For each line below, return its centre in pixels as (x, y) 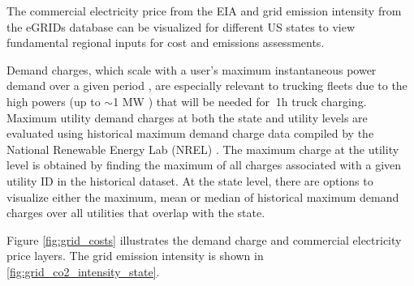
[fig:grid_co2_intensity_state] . (83, 271)
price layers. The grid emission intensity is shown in (135, 256)
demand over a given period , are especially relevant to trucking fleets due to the (207, 85)
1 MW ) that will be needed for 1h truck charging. (240, 101)
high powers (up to (54, 101)
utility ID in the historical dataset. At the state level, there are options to (190, 180)
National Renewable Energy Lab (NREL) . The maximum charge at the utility (203, 149)
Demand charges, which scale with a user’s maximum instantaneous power (192, 69)
